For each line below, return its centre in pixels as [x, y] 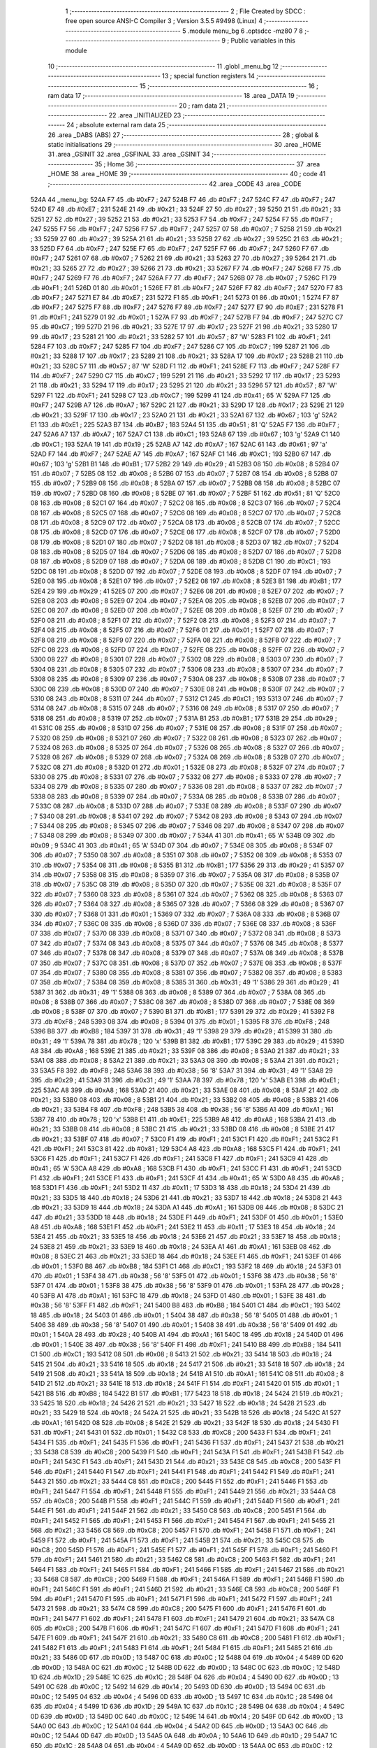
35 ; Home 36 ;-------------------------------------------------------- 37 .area [207, 164]
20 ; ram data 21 [202, 106]
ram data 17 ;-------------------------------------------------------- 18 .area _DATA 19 [171, 96]
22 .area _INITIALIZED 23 [145, 115]
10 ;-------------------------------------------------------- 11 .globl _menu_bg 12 [163, 66]
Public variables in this [263, 41]
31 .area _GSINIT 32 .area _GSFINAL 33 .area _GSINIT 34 [129, 155]
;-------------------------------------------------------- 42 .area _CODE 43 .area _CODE [175, 184]
